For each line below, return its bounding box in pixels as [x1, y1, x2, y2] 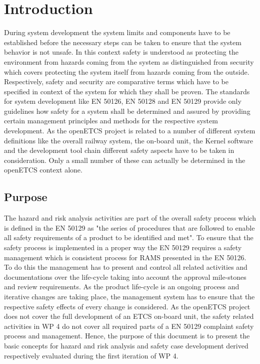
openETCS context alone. [4, 164, 82, 175]
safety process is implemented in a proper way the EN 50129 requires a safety [4, 242, 242, 253]
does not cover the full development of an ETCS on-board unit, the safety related [4, 311, 254, 321]
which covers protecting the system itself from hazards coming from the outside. [4, 66, 249, 77]
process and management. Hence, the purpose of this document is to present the [4, 330, 250, 341]
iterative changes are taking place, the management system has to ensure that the [4, 291, 255, 301]
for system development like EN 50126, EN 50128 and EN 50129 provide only [4, 96, 241, 106]
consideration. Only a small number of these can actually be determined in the [4, 154, 245, 165]
